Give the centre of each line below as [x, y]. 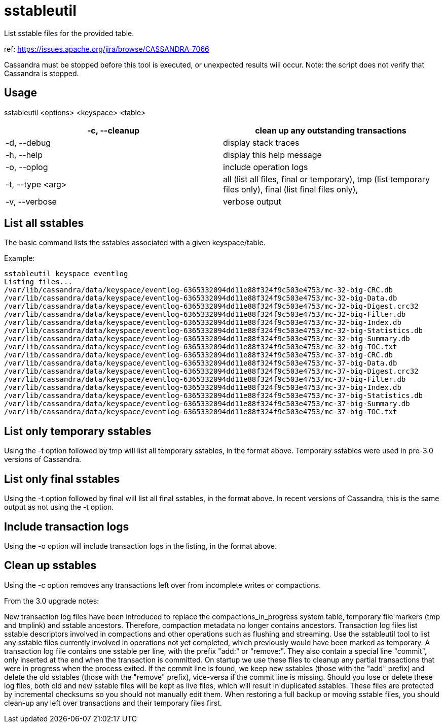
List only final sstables [62, 479]
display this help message [272, 155]
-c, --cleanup [113, 130]
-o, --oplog [27, 167]
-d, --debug [28, 142]
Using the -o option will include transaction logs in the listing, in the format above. [141, 546]
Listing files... [38, 282]
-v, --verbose [31, 201]
